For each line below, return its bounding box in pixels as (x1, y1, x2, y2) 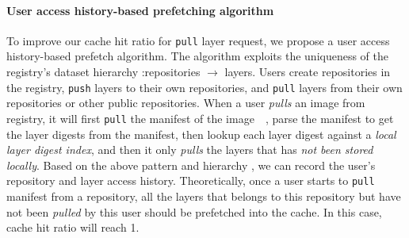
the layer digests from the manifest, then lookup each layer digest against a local (6, 125, 396, 142)
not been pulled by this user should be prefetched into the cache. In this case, (6, 203, 382, 220)
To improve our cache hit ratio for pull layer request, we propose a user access (6, 32, 390, 48)
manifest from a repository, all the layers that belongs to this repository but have (6, 187, 401, 204)
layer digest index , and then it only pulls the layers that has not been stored (6, 141, 373, 158)
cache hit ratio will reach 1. (6, 219, 140, 236)
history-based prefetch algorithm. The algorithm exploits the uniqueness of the (6, 48, 389, 64)
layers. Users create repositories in (224, 63, 391, 80)
